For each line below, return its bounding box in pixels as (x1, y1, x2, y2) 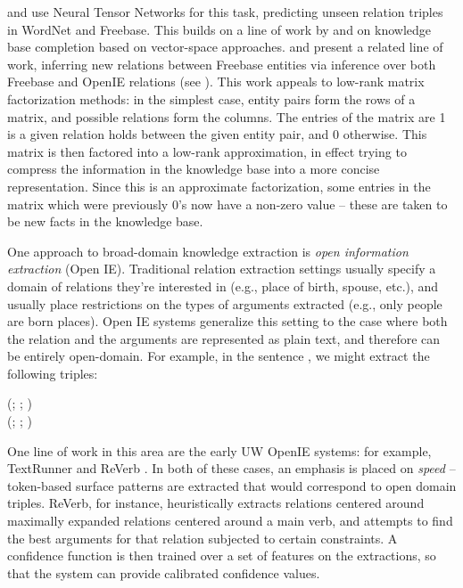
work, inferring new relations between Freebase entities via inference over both (7, 54, 436, 73)
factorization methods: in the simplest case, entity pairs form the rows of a (7, 89, 416, 108)
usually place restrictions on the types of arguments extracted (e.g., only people (7, 294, 442, 313)
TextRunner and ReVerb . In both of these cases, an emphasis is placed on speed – (7, 459, 456, 478)
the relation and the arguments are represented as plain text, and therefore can (7, 329, 441, 347)
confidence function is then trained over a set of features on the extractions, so (7, 546, 436, 565)
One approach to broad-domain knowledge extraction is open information (7, 241, 409, 260)
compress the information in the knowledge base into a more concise (7, 159, 380, 178)
